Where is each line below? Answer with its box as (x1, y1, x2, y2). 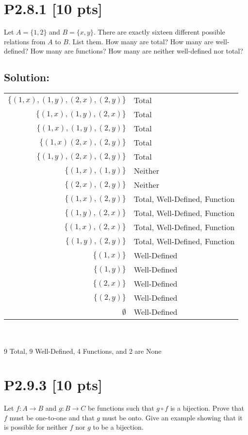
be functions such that (87, 403, 154, 413)
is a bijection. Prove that (170, 403, 244, 413)
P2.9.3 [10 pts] (4, 375, 102, 395)
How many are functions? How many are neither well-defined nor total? (30, 46, 243, 56)
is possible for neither (4, 422, 67, 432)
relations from (4, 36, 46, 46)
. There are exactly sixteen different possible (93, 27, 225, 37)
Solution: (4, 70, 50, 85)
